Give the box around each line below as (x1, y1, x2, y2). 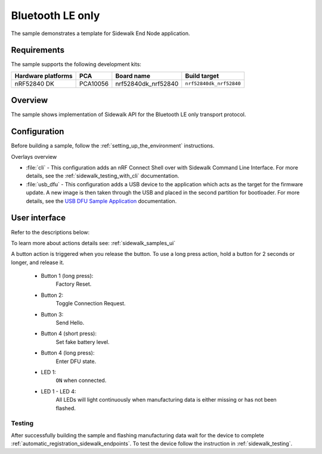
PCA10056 (79, 79, 109, 87)
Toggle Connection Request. (55, 300, 126, 307)
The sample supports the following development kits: (11, 61, 141, 68)
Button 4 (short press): (41, 330, 97, 337)
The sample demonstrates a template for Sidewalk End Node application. (11, 30, 190, 37)
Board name (115, 71, 150, 80)
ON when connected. (55, 377, 107, 384)
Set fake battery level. (55, 338, 110, 345)
